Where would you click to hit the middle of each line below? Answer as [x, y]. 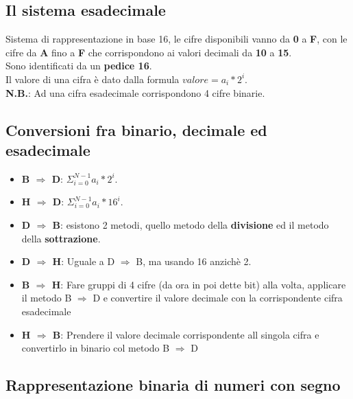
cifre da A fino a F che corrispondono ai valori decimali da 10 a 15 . [149, 52]
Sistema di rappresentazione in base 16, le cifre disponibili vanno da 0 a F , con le [176, 39]
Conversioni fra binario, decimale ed [136, 129]
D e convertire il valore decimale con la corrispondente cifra [218, 298]
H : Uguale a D [84, 261]
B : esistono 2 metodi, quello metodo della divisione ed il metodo [191, 224]
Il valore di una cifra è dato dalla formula [93, 79]
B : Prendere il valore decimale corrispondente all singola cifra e [186, 334]
